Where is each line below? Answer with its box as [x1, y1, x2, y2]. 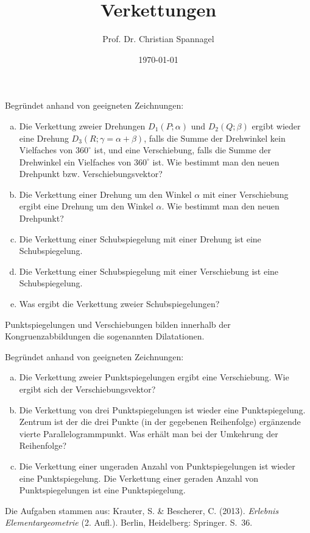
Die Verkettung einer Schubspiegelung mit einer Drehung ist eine [19, 232, 261, 245]
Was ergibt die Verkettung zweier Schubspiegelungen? [19, 297, 220, 310]
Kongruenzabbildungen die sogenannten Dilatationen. [5, 330, 205, 343]
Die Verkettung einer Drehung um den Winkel [19, 187, 192, 200]
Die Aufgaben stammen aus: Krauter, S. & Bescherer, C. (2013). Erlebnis [5, 504, 279, 517]
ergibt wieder [252, 119, 301, 132]
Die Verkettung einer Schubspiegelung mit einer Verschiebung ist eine [19, 264, 279, 277]
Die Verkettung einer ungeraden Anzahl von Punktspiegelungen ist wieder [19, 459, 295, 472]
